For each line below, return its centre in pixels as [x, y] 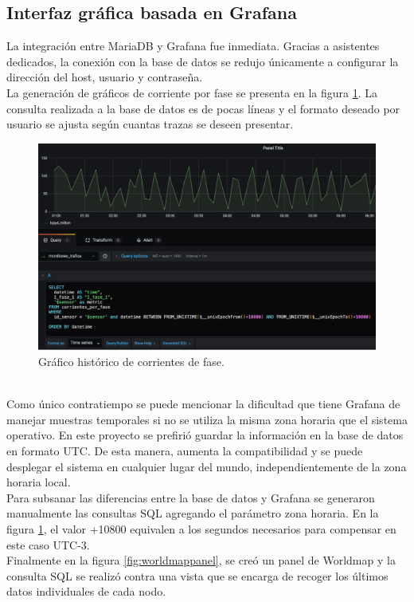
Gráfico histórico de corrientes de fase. [131, 361]
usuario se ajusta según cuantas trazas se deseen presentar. [150, 124]
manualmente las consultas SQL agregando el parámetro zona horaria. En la [193, 513]
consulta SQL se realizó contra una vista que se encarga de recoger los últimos [197, 575]
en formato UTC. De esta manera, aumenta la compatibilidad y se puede [185, 450]
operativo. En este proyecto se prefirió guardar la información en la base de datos [205, 435]
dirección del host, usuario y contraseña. [105, 77]
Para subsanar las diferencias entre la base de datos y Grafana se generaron [191, 497]
